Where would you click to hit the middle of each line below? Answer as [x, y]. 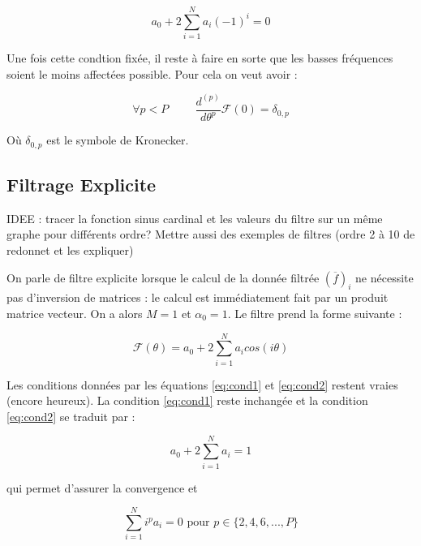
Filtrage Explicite [82, 184]
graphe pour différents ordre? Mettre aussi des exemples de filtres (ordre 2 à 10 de [211, 234]
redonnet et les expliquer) [70, 250]
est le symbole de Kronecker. [118, 140]
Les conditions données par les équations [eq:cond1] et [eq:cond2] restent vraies [202, 384]
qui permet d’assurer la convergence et [102, 487]
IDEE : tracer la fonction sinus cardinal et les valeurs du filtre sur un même [195, 218]
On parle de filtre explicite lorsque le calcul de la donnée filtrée [163, 277]
